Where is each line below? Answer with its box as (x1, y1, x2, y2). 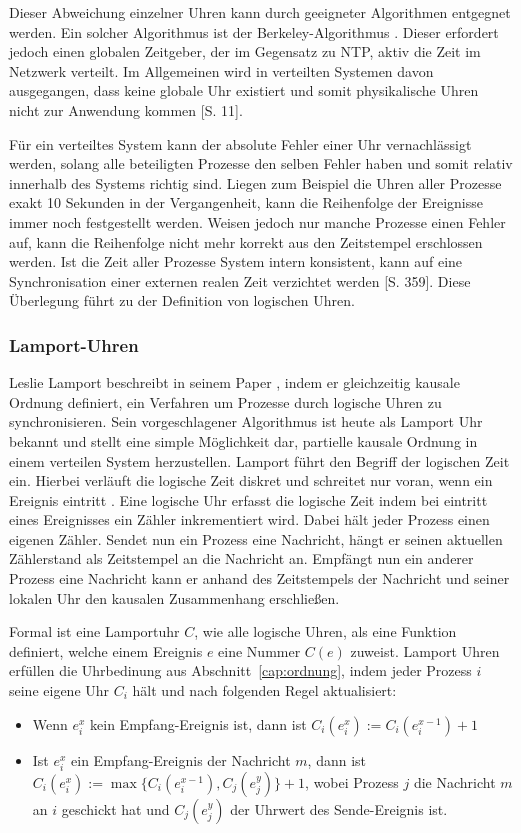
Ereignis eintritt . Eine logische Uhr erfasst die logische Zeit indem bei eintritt (9, 489, 488, 510)
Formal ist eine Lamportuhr (9, 621, 180, 642)
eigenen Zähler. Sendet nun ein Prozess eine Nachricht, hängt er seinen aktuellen (9, 528, 503, 549)
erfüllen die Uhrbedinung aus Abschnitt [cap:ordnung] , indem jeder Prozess (9, 660, 472, 681)
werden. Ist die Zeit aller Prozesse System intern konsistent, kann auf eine (9, 251, 463, 272)
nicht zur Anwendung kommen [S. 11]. (9, 99, 243, 120)
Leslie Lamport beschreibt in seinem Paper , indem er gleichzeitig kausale (9, 372, 460, 393)
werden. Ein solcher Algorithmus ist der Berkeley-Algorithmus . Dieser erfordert (9, 21, 499, 42)
